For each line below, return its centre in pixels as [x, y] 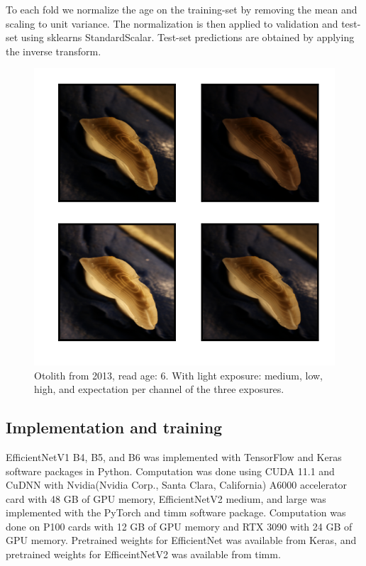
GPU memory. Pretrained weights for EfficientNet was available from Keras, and [181, 540]
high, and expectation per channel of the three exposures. [159, 389]
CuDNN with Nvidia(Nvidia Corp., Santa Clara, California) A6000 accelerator [177, 485]
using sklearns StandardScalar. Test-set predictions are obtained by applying [188, 37]
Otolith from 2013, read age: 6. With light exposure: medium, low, [178, 375]
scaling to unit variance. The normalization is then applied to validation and [172, 23]
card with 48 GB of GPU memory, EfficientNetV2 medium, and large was [166, 498]
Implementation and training [114, 427]
